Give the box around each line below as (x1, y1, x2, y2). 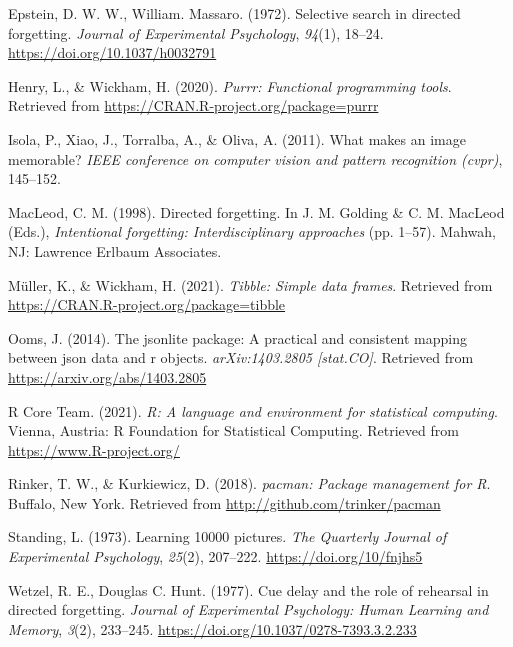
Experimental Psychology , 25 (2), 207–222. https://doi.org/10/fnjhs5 (8, 546, 423, 567)
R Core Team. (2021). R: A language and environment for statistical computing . (8, 400, 498, 421)
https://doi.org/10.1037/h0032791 (8, 42, 217, 63)
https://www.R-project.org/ (8, 439, 180, 460)
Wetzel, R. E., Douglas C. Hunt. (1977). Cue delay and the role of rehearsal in (8, 579, 489, 600)
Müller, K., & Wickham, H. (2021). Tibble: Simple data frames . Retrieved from (8, 274, 493, 295)
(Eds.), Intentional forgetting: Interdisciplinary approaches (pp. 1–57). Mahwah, (8, 221, 496, 242)
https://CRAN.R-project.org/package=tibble (8, 294, 286, 315)
